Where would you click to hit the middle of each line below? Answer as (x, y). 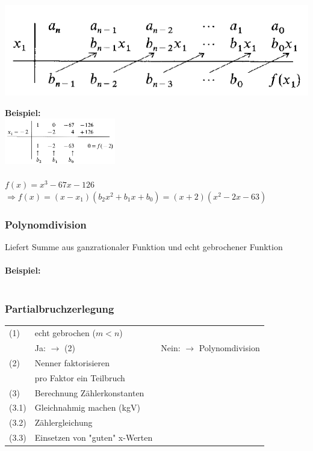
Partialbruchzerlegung (60, 309)
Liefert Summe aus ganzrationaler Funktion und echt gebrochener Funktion (144, 246)
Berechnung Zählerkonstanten (89, 392)
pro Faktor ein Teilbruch (80, 377)
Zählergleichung (64, 422)
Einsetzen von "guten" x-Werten (94, 437)
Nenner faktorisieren (72, 362)
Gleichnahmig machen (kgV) (87, 407)
